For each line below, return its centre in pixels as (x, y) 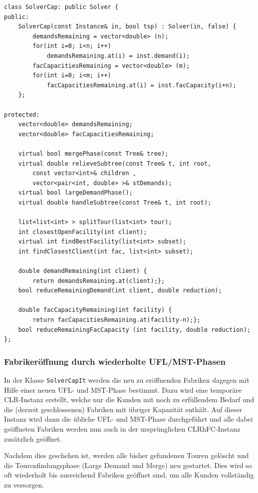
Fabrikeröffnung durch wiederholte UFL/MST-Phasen (115, 361)
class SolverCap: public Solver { (61, 7)
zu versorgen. (24, 485)
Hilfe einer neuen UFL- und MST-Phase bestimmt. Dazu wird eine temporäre (123, 389)
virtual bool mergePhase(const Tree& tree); (93, 153)
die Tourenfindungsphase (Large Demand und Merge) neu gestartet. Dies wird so (128, 465)
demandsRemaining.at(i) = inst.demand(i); (118, 56)
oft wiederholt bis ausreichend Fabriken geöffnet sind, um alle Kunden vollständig (129, 475)
